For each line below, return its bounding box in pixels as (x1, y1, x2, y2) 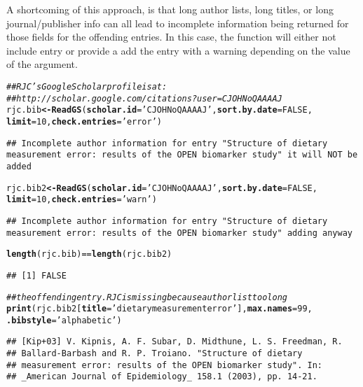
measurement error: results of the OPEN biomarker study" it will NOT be (6, 150, 358, 160)
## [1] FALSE (6, 270, 67, 281)
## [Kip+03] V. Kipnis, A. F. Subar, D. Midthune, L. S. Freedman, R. (6, 337, 343, 347)
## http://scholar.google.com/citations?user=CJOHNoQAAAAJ (6, 93, 282, 104)
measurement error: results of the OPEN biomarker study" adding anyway (6, 227, 352, 238)
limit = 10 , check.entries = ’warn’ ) (6, 195, 157, 205)
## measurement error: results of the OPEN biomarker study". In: (6, 360, 323, 370)
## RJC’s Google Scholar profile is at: (6, 81, 167, 92)
